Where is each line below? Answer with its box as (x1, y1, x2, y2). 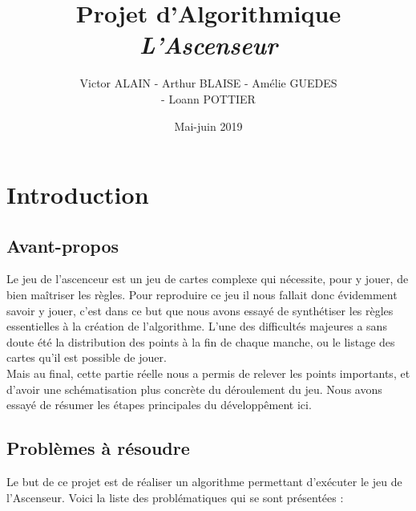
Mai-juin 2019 (174, 117, 243, 134)
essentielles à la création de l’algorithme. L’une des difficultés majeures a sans (6, 318, 387, 335)
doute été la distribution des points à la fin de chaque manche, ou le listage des (6, 333, 395, 350)
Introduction (6, 178, 149, 211)
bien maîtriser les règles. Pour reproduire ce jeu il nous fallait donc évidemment (6, 286, 398, 303)
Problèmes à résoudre (6, 436, 190, 460)
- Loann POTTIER (161, 90, 256, 107)
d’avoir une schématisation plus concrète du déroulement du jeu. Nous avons (6, 380, 382, 397)
